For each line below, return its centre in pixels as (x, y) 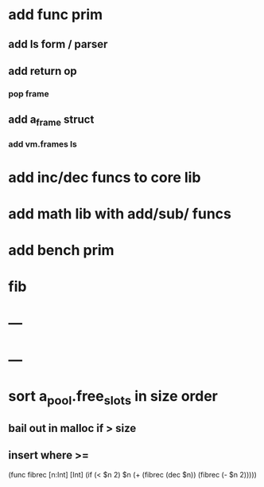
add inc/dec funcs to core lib (105, 177)
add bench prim (61, 250)
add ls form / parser (58, 44)
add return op (43, 71)
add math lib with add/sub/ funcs (120, 214)
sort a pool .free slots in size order (113, 397)
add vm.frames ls (43, 144)
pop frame (29, 93)
